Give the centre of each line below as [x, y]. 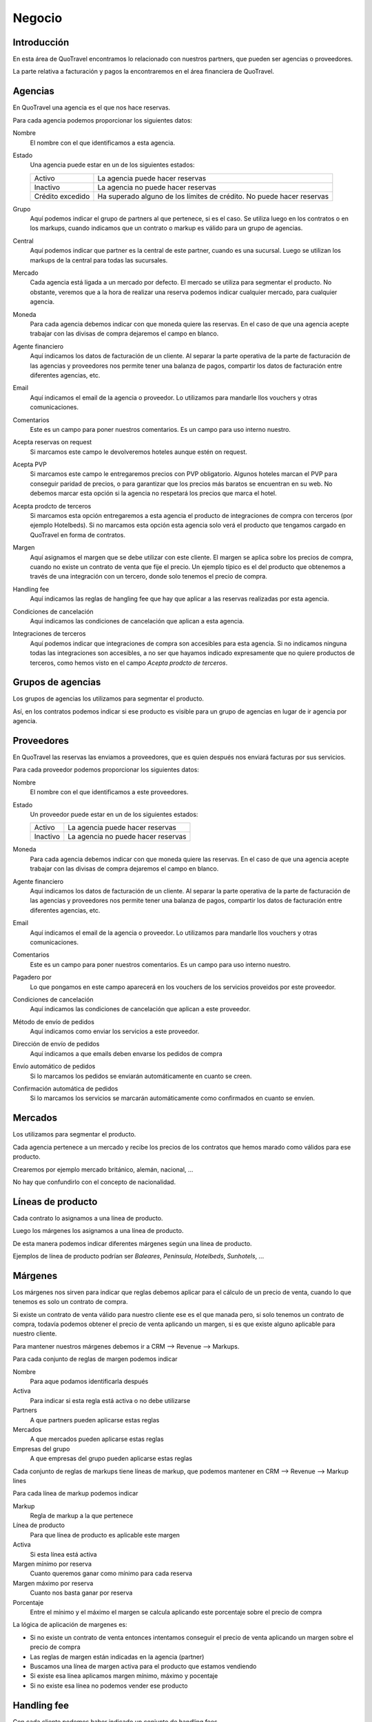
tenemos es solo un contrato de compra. [70, 1302]
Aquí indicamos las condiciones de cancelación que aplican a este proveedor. [140, 1009]
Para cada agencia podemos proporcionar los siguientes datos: [103, 120]
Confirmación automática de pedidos [65, 1089]
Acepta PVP [30, 464]
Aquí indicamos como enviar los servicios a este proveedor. [115, 1031]
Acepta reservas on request [52, 442]
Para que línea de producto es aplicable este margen [105, 1535]
